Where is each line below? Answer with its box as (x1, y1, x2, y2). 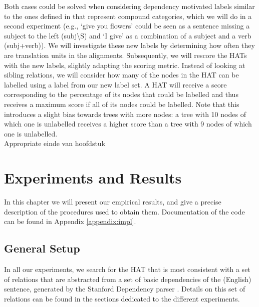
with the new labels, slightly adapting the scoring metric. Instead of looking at (4, 59, 245, 70)
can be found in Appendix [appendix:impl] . (4, 216, 136, 226)
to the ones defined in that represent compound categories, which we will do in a (4, 10, 252, 21)
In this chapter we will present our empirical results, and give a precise (4, 196, 221, 207)
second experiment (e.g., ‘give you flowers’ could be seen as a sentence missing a (4, 20, 250, 31)
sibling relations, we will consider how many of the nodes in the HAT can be (4, 69, 239, 80)
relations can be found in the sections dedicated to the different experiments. (4, 293, 240, 303)
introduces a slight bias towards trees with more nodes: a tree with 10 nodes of (4, 108, 246, 119)
